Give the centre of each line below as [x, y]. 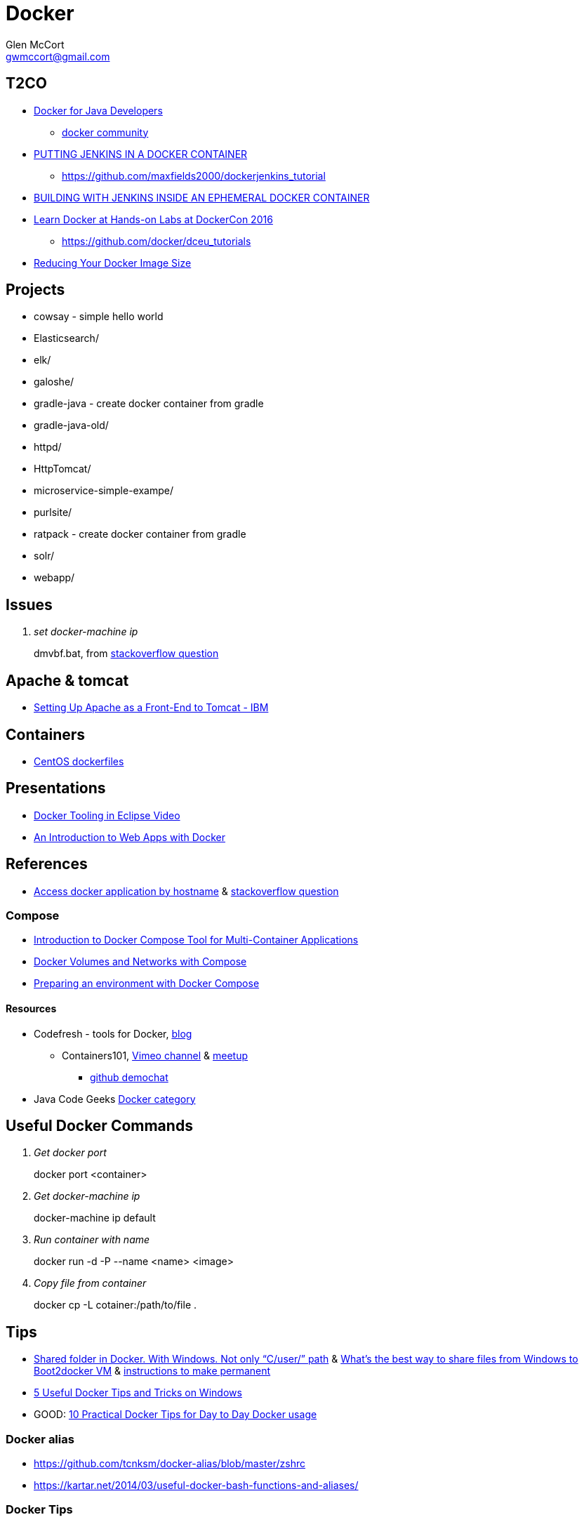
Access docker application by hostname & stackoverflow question [186, 891]
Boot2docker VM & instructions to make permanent [152, 1371]
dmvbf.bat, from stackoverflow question [126, 654]
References [47, 864]
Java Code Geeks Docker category [115, 1099]
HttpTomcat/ [62, 469]
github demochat [129, 1077]
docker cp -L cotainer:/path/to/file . [115, 1305]
